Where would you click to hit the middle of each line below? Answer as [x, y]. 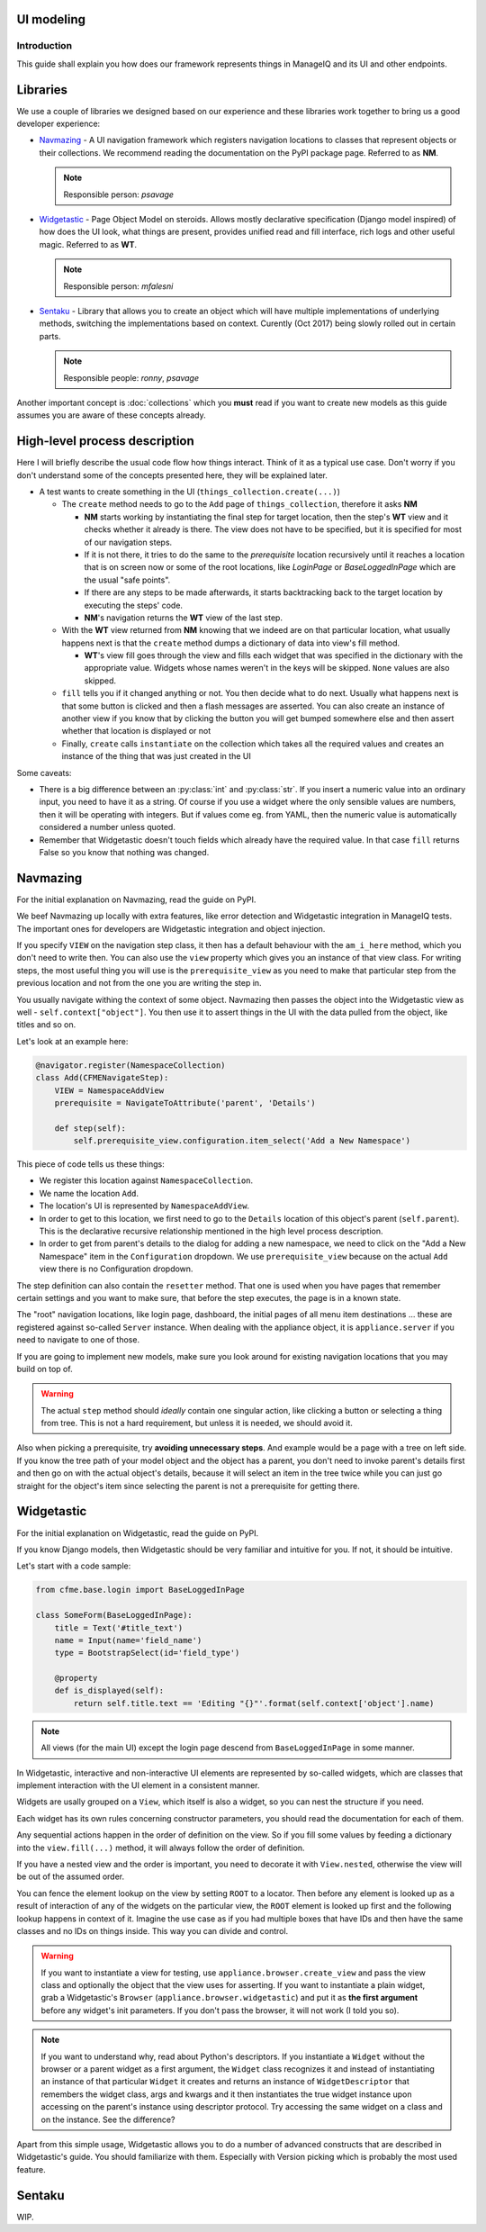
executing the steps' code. [134, 605]
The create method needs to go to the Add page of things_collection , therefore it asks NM [239, 504]
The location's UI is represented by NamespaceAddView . [144, 1206]
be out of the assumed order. [71, 1876]
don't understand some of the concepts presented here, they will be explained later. [172, 475]
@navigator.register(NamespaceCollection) [130, 1065]
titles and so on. [46, 1025]
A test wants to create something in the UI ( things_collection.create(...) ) [190, 492]
